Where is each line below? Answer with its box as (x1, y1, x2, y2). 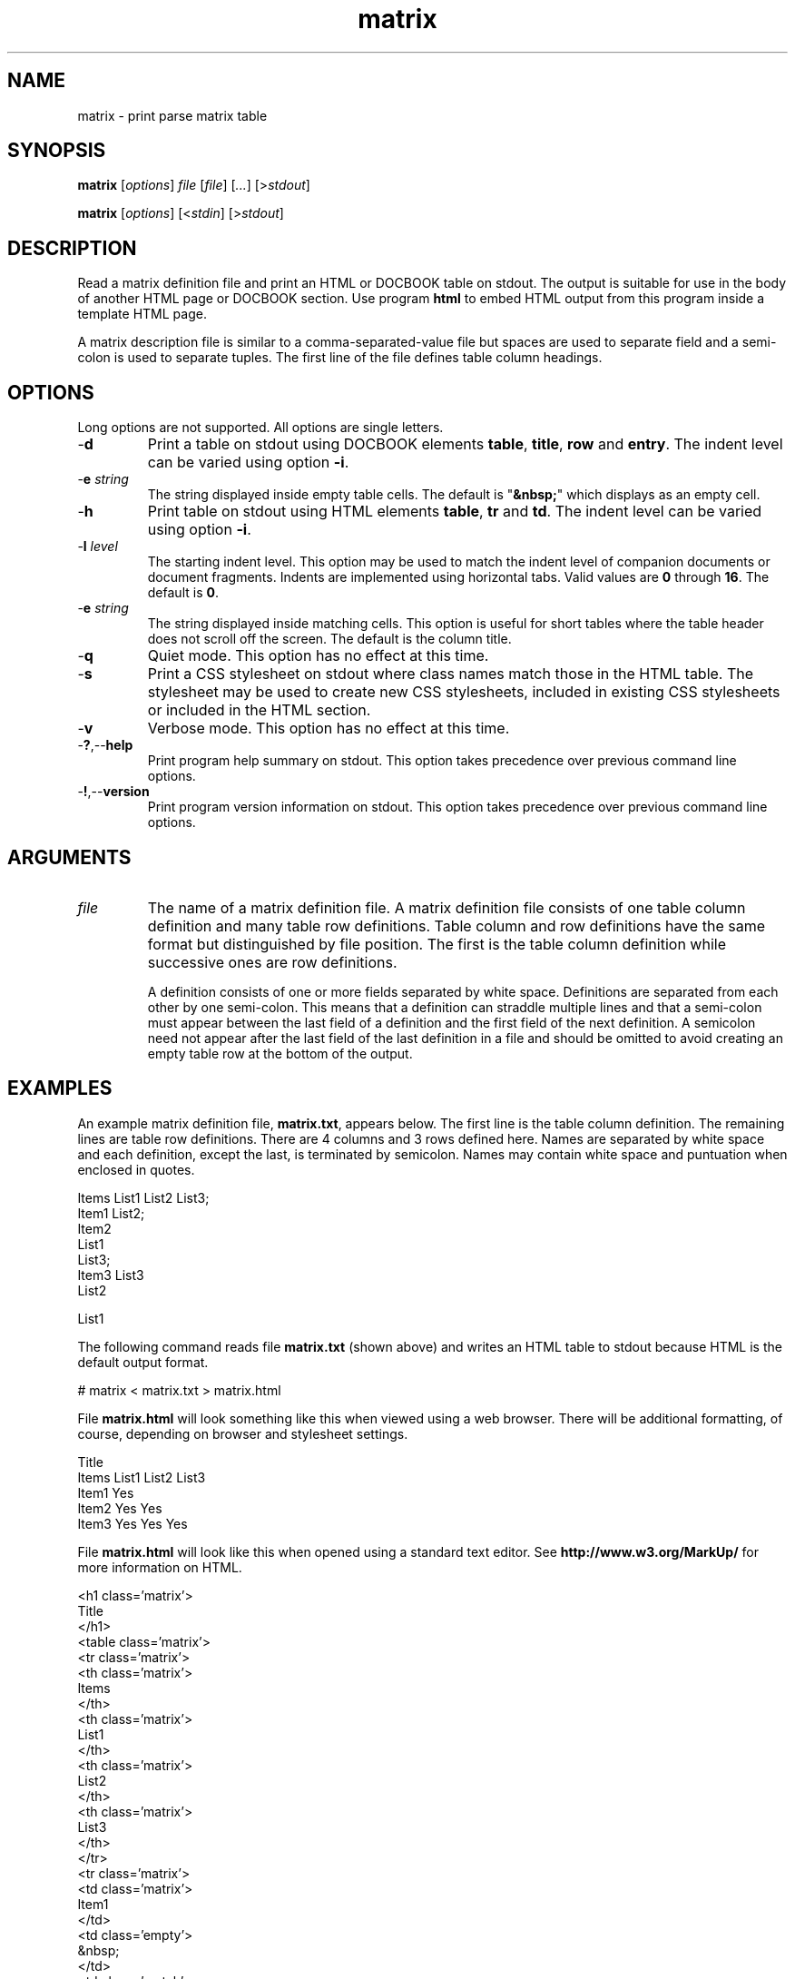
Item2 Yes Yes (77, 1500, 162, 1516)
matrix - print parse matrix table (77, 107, 268, 123)
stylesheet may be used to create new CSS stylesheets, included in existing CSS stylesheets (147, 683, 780, 702)
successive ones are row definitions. (147, 952, 397, 971)
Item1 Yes (77, 1484, 134, 1501)
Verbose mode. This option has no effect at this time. (147, 719, 510, 738)
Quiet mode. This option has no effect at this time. (147, 646, 489, 665)
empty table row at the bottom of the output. (147, 1045, 413, 1061)
